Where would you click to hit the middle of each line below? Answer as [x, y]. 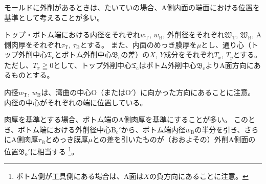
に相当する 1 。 [54, 150]
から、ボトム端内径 [153, 129]
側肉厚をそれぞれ [33, 44]
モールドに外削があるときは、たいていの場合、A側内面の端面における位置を [132, 7]
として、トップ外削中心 [93, 65]
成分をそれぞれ [189, 54]
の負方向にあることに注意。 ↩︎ [199, 176]
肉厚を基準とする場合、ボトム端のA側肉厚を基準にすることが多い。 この [126, 119]
